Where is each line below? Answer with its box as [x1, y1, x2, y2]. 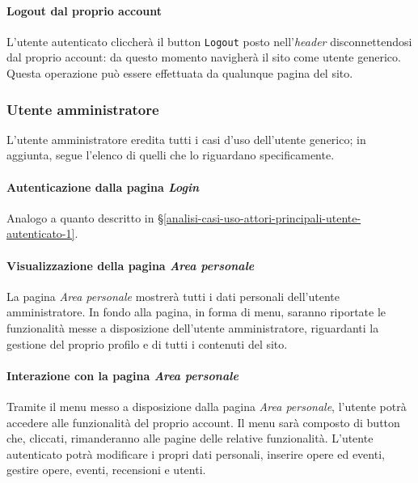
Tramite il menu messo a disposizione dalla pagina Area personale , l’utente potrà [6, 398, 407, 414]
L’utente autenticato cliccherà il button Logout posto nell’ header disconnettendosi [6, 32, 412, 49]
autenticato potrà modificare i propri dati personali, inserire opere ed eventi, [6, 445, 385, 462]
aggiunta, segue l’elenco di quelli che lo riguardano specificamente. [6, 146, 335, 163]
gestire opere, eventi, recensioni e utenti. [6, 461, 206, 478]
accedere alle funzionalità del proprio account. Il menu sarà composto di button [6, 413, 400, 430]
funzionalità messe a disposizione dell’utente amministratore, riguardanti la [6, 320, 379, 337]
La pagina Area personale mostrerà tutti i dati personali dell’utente [6, 287, 340, 304]
